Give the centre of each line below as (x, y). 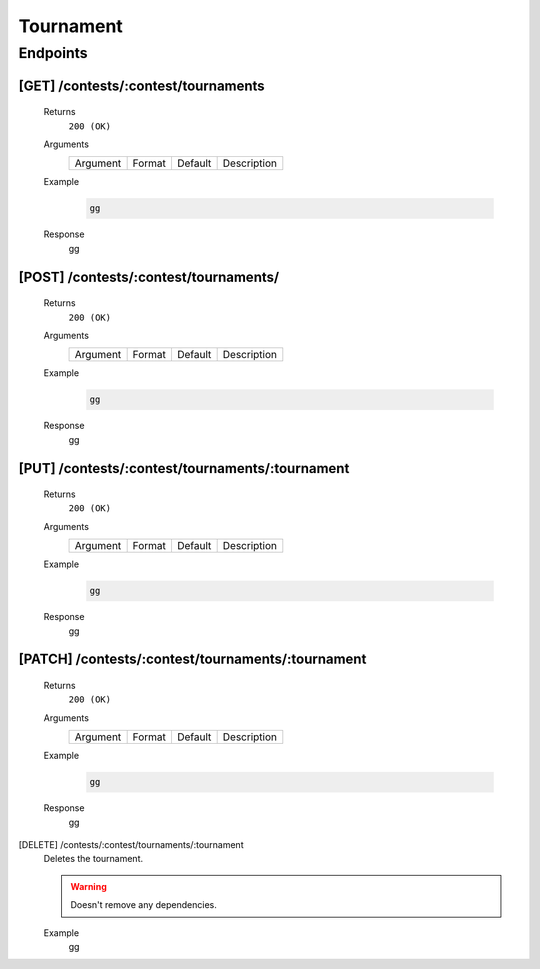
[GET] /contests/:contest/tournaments (141, 85)
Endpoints (53, 53)
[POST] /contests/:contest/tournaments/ (149, 276)
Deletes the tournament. (93, 859)
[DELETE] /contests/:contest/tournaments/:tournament (131, 844)
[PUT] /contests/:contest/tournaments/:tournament (184, 468)
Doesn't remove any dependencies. (143, 905)
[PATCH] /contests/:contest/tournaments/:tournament (192, 659)
